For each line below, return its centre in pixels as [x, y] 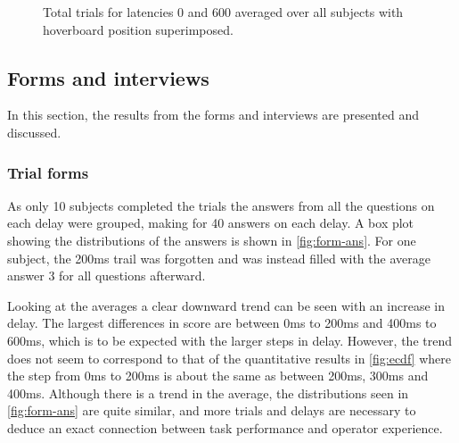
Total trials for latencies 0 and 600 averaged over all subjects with [223, 12]
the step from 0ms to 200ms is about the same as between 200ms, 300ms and [218, 376]
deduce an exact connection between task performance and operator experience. [225, 427]
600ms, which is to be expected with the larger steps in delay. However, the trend [229, 340]
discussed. [34, 132]
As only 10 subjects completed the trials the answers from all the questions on [221, 205]
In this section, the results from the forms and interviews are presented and [213, 115]
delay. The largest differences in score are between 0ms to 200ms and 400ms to [222, 323]
